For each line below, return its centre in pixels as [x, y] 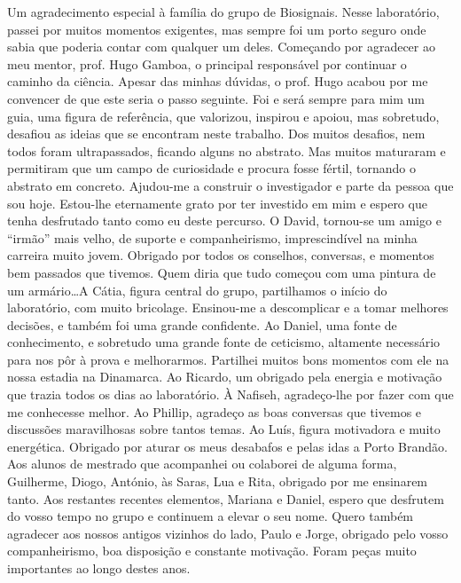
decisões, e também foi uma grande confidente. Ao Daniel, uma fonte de [202, 324]
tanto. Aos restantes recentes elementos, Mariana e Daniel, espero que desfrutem [226, 498]
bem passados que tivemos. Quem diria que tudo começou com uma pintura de [222, 272]
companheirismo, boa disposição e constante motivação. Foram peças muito [212, 551]
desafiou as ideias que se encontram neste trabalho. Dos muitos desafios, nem [216, 134]
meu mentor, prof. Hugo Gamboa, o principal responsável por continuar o [207, 63]
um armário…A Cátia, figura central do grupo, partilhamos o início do [197, 290]
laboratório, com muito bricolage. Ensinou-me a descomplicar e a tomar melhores [228, 307]
